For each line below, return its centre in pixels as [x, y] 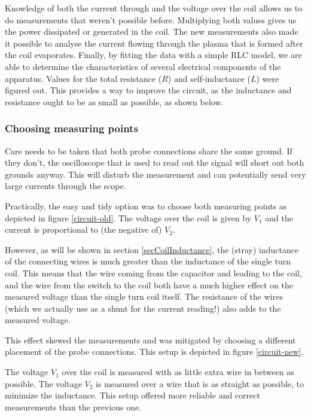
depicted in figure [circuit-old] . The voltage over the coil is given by [128, 217]
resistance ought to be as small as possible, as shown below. [114, 101]
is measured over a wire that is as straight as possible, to [200, 383]
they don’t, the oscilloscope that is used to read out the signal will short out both [155, 162]
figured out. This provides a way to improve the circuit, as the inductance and [148, 90]
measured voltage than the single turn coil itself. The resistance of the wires [144, 296]
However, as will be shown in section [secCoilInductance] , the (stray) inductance [152, 249]
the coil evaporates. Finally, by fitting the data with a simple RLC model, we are [153, 55]
